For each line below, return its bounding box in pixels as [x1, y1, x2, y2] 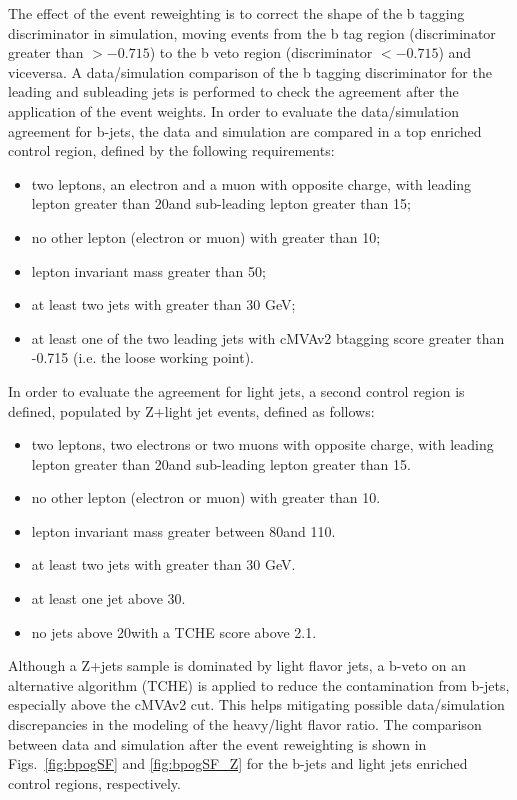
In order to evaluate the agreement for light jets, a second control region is [8, 380, 465, 401]
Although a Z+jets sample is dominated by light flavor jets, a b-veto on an [8, 655, 467, 676]
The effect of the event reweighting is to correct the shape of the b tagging [8, 3, 465, 23]
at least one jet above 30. [31, 588, 186, 609]
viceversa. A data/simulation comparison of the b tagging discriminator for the [8, 61, 492, 82]
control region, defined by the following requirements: [8, 140, 335, 161]
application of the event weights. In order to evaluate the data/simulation [8, 100, 459, 121]
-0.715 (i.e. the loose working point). [31, 347, 254, 368]
